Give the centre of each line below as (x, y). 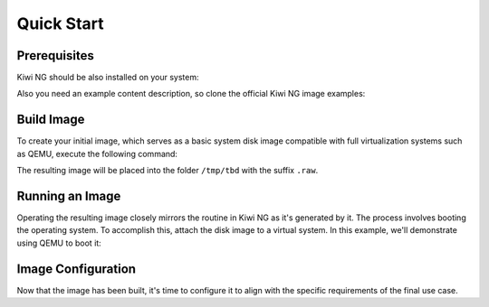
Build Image (51, 120)
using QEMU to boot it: (59, 243)
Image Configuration (76, 269)
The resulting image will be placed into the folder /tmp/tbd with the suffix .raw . (168, 171)
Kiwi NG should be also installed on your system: (108, 78)
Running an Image (69, 195)
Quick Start (60, 23)
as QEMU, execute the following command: (97, 153)
